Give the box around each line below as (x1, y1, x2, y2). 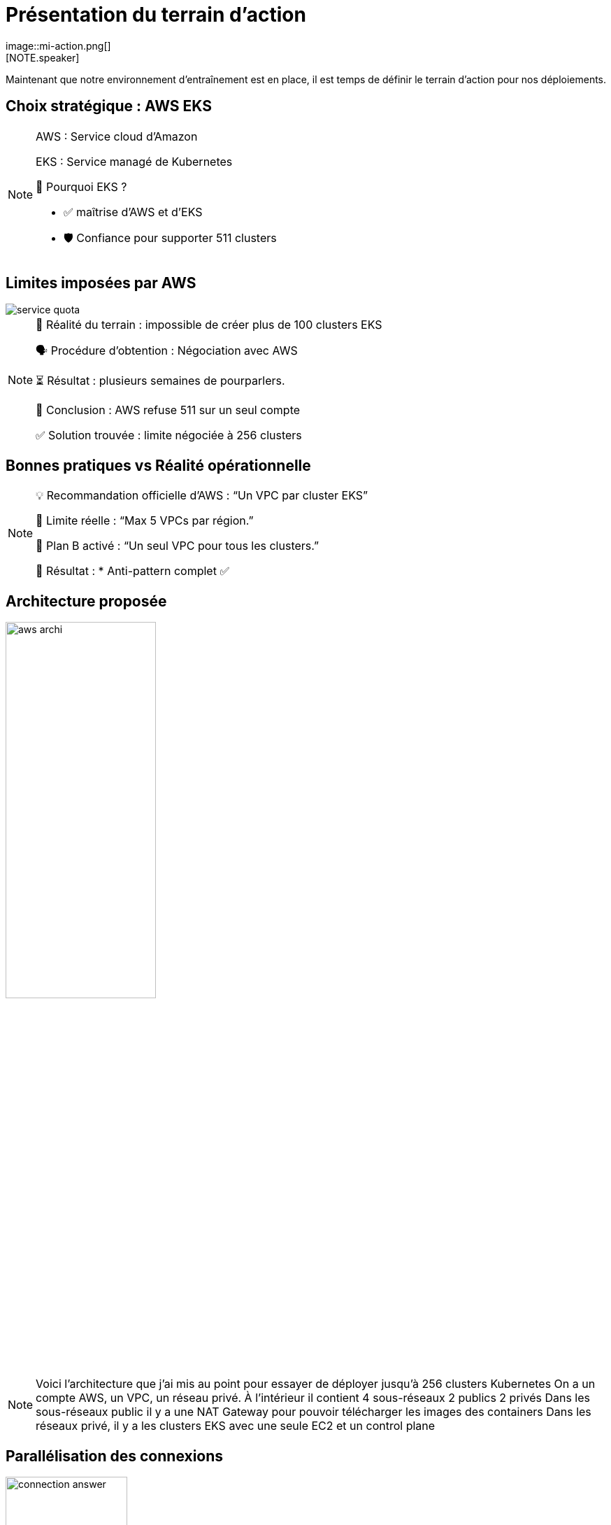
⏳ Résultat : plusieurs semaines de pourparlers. (36, 374, 285, 388)
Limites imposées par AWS (6, 274, 196, 292)
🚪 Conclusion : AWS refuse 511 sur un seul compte (36, 403, 301, 418)
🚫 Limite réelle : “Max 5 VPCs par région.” (36, 513, 254, 528)
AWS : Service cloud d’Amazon (36, 129, 198, 143)
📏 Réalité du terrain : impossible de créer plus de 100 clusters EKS (36, 318, 382, 332)
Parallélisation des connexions (6, 1447, 224, 1465)
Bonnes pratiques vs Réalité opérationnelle (6, 456, 311, 474)
